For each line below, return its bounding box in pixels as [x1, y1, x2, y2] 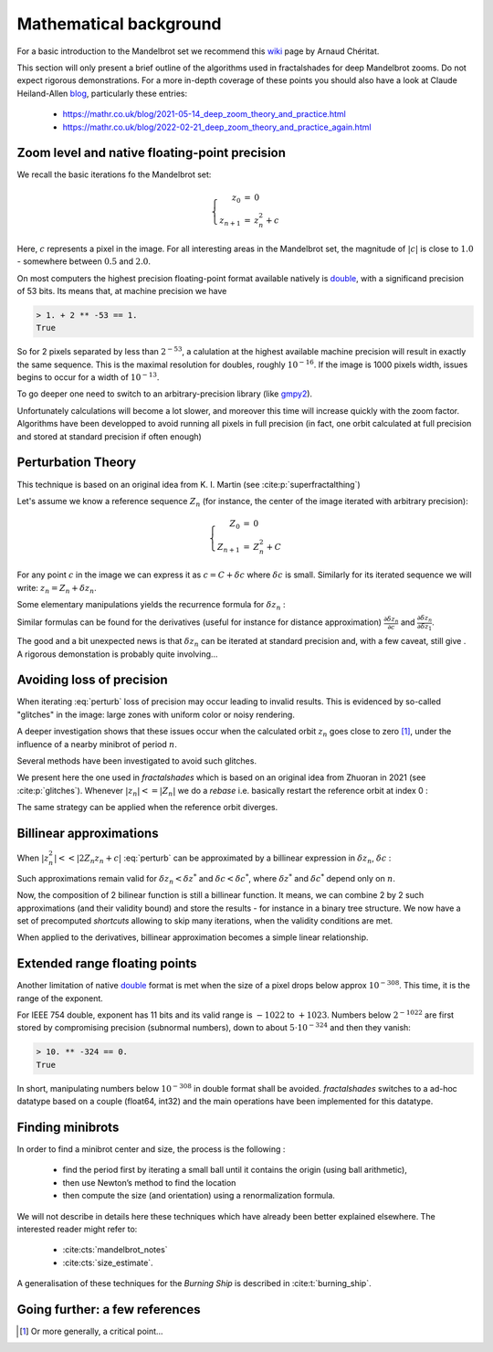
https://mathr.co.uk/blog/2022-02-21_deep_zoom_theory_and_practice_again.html [62, 121, 372, 132]
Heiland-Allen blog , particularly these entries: [16, 88, 187, 99]
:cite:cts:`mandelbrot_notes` [62, 1244, 168, 1255]
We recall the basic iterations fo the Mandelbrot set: [16, 169, 212, 180]
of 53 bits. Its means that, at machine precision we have [16, 285, 227, 296]
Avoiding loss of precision [16, 672, 168, 688]
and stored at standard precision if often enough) [16, 430, 203, 442]
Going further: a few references [16, 1302, 201, 1317]
